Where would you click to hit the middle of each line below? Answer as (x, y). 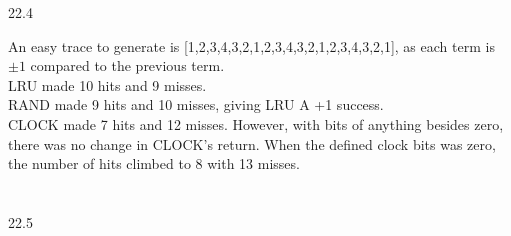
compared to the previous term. (127, 65)
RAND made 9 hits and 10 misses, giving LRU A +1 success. (196, 104)
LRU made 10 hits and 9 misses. (107, 84)
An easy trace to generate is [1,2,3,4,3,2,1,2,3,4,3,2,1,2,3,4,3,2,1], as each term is (251, 45)
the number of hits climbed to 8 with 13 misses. (154, 163)
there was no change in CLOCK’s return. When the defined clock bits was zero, (252, 143)
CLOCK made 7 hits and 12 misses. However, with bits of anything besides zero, (256, 123)
